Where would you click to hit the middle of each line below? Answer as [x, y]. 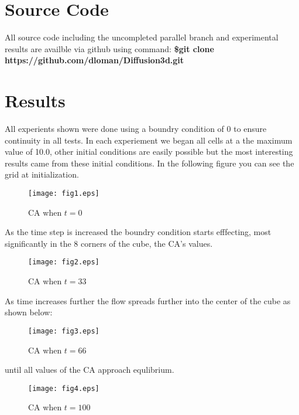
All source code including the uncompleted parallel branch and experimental [142, 37]
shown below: [29, 312]
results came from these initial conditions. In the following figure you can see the [149, 163]
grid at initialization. [42, 174]
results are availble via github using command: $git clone [109, 48]
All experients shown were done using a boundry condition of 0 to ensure [136, 129]
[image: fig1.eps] [64, 193]
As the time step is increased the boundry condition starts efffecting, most [138, 232]
